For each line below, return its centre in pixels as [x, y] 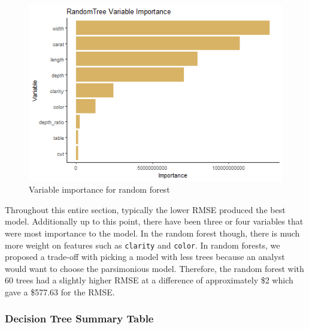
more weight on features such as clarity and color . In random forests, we [143, 245]
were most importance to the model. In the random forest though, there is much [152, 233]
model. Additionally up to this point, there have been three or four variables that [154, 221]
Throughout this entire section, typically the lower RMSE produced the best [145, 209]
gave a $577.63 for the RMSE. [60, 291]
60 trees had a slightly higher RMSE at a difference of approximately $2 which [149, 280]
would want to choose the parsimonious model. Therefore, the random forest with [154, 268]
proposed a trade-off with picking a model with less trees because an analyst [145, 257]
